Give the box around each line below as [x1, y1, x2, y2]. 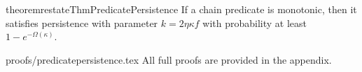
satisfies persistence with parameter [6, 15, 158, 30]
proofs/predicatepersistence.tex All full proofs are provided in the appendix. [6, 52, 332, 66]
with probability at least [202, 15, 307, 30]
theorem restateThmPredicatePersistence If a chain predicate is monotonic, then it [6, 2, 357, 16]
